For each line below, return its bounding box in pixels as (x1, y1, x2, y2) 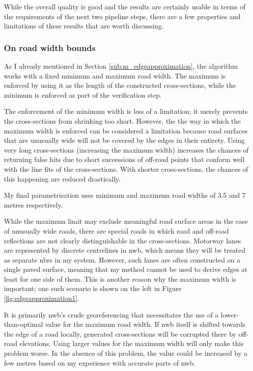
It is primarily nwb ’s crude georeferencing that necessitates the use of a (4, 309, 219, 319)
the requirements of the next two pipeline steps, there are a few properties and (4, 11, 241, 21)
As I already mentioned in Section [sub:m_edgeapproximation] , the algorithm (4, 61, 238, 71)
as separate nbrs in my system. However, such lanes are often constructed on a (4, 254, 241, 265)
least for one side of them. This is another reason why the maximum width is (4, 273, 236, 284)
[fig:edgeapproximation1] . (4, 293, 80, 303)
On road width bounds (4, 41, 96, 53)
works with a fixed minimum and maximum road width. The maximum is (4, 70, 226, 80)
